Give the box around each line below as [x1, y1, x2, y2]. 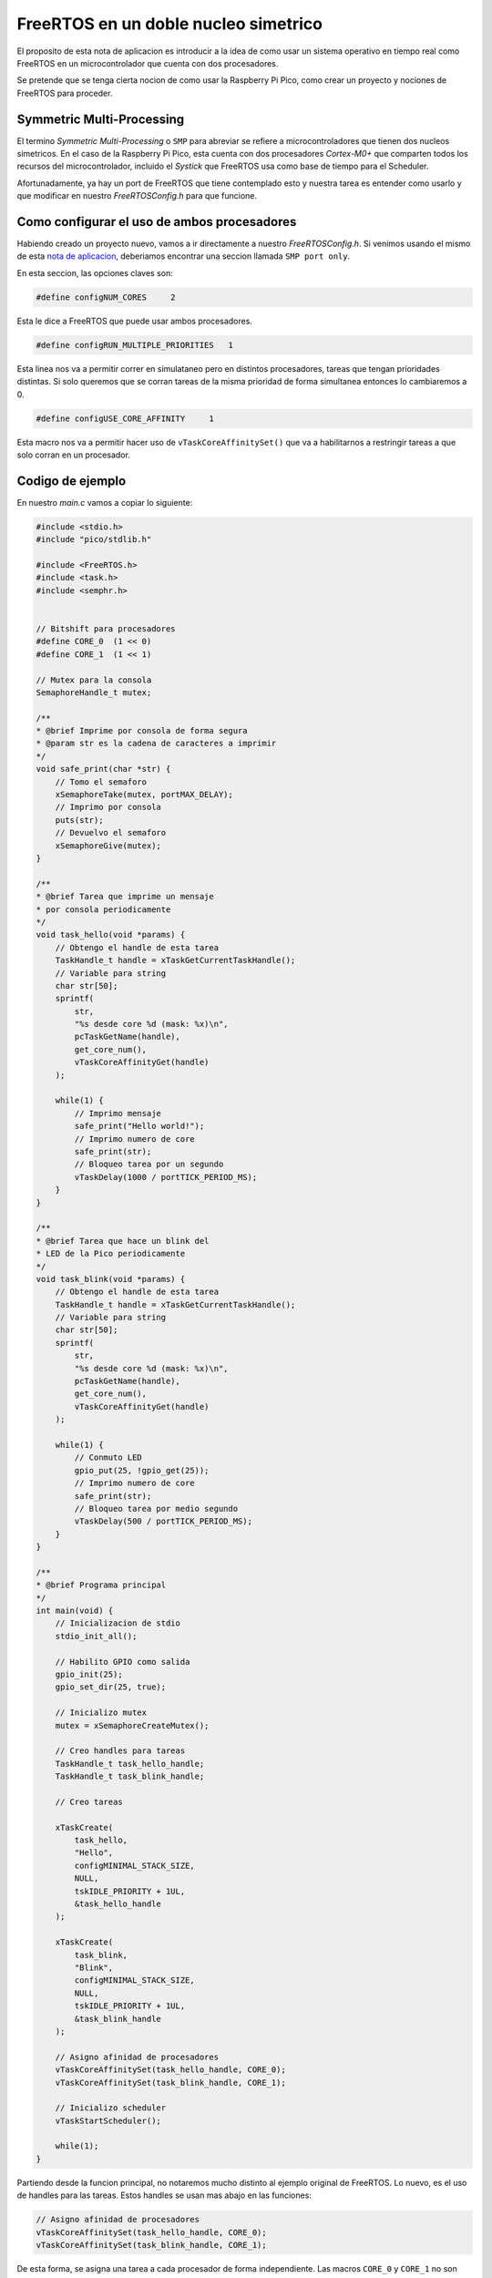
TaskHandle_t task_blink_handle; [55, 1771, 205, 1781]
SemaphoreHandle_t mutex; [36, 687, 152, 697]
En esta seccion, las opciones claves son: [16, 267, 173, 278]
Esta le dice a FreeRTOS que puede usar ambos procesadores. [16, 315, 252, 326]
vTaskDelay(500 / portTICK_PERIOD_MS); [74, 1516, 252, 1526]
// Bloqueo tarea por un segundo [74, 1159, 224, 1170]
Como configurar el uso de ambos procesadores [16, 214, 297, 230]
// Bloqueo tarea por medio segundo [74, 1503, 239, 1514]
